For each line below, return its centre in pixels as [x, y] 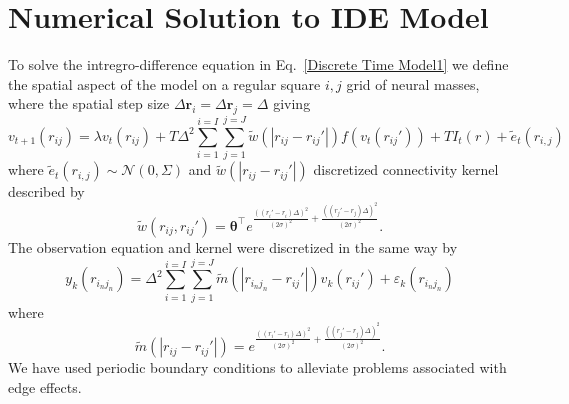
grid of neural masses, [413, 83]
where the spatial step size [89, 103]
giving [292, 103]
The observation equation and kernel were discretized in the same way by [233, 246]
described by [46, 191]
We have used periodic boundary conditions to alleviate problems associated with [257, 367]
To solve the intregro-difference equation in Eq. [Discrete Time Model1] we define [258, 64]
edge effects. [45, 387]
